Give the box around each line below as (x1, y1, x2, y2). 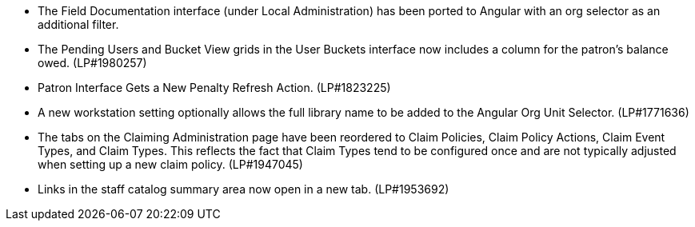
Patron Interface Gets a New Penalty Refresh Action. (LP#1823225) (38, 81, 391, 94)
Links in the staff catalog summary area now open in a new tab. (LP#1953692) (38, 182, 449, 196)
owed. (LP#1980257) (38, 56, 147, 70)
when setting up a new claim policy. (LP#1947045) (38, 157, 303, 171)
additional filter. (38, 18, 119, 31)
